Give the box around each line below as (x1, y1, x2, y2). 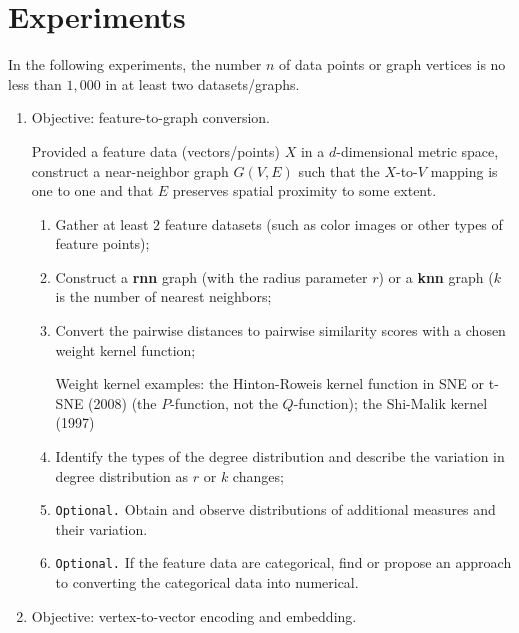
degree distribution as (55, 465, 189, 486)
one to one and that (31, 180, 154, 201)
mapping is (430, 160, 498, 181)
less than (8, 73, 62, 94)
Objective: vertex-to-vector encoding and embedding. (31, 605, 357, 626)
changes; (232, 465, 284, 486)
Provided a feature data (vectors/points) (31, 140, 281, 161)
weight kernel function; (55, 339, 196, 360)
